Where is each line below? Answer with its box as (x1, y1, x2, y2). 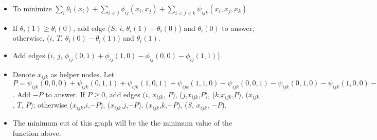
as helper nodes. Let (50, 68, 115, 79)
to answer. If (45, 89, 85, 100)
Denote (12, 68, 35, 79)
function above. (12, 127, 61, 138)
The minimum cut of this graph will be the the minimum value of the (12, 117, 232, 128)
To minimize (12, 3, 52, 13)
